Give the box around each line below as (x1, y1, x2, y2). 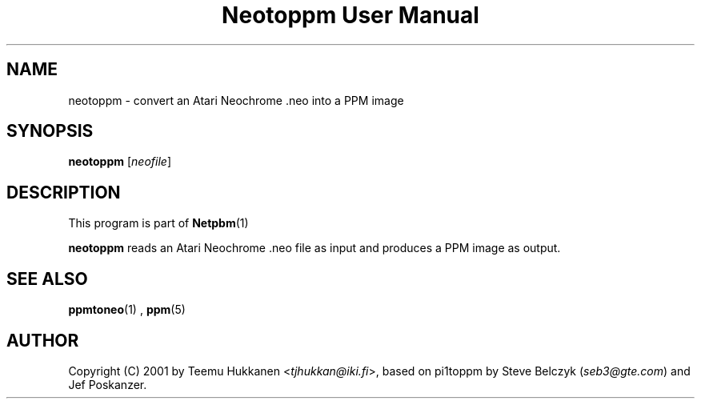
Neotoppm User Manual (222, 2, 479, 29)
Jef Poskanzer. (68, 377, 147, 391)
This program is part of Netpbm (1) (68, 216, 249, 231)
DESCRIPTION (6, 182, 121, 202)
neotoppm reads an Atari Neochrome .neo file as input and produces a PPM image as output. (68, 241, 561, 255)
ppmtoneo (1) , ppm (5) (68, 303, 186, 317)
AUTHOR (6, 330, 79, 351)
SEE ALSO (6, 268, 88, 289)
